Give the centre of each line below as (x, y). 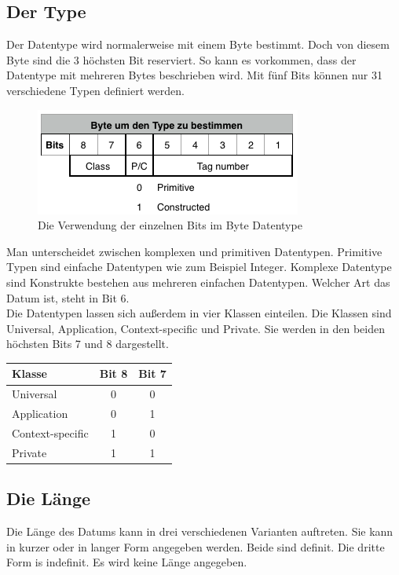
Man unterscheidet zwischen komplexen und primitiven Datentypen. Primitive (194, 251)
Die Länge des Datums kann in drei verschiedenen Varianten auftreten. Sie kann (200, 531)
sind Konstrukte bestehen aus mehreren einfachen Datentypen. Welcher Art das (198, 282)
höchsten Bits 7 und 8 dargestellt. (88, 344)
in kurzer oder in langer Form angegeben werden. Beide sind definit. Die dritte (196, 546)
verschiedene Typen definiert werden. (95, 90)
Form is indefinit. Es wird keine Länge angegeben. (127, 562)
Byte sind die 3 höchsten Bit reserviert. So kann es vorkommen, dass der (181, 59)
